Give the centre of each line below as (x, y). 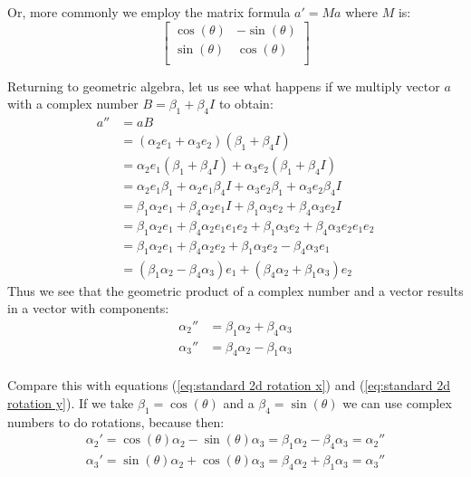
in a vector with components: (88, 308)
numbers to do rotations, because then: (116, 421)
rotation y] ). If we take (71, 402)
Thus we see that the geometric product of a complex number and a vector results (235, 290)
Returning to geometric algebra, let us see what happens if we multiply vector (224, 86)
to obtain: (246, 104)
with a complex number (73, 104)
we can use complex (397, 402)
